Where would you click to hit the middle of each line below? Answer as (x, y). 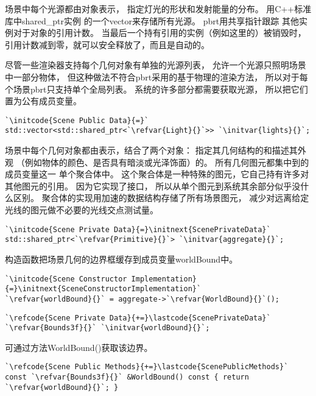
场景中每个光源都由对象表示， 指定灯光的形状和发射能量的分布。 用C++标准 (158, 9)
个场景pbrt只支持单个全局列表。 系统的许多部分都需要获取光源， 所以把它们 (156, 89)
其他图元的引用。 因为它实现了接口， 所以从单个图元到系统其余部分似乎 (149, 186)
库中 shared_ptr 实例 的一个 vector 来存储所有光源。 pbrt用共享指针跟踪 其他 (152, 20)
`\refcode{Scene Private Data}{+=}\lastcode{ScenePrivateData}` (138, 318)
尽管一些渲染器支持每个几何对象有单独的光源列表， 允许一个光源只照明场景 (156, 65)
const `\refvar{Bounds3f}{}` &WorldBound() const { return (127, 377)
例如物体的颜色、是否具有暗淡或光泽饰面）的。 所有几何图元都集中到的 (167, 162)
